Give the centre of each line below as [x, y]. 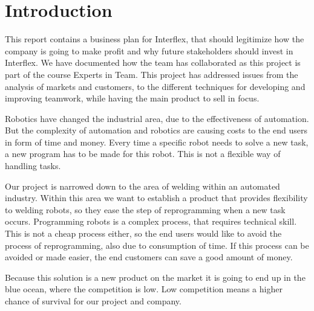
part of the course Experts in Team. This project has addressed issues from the [152, 74]
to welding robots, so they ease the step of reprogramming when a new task [145, 209]
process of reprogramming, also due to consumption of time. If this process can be [157, 245]
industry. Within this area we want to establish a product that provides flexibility [156, 198]
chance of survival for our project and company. [93, 301]
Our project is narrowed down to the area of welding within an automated [142, 186]
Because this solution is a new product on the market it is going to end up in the [155, 277]
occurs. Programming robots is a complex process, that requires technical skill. [151, 221]
